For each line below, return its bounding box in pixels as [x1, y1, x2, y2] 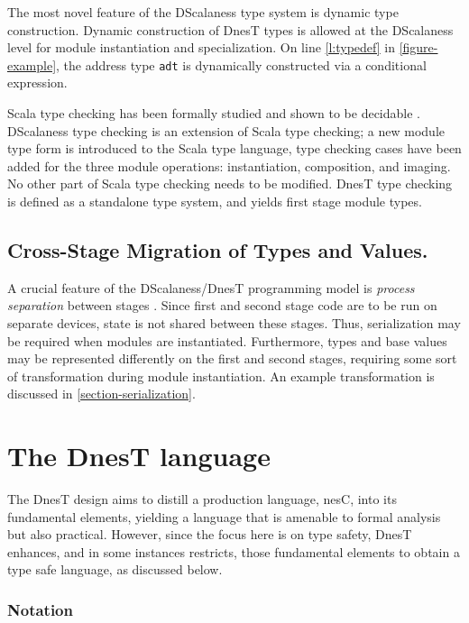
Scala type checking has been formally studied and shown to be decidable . [7, 104, 421, 123]
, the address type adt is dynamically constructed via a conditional [56, 55, 427, 74]
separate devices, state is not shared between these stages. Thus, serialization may [7, 313, 461, 332]
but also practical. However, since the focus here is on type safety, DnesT [7, 525, 412, 544]
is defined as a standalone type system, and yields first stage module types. [7, 192, 422, 210]
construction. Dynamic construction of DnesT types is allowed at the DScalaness [7, 20, 454, 39]
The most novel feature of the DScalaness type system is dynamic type [7, 3, 399, 21]
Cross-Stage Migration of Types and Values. [7, 235, 428, 263]
